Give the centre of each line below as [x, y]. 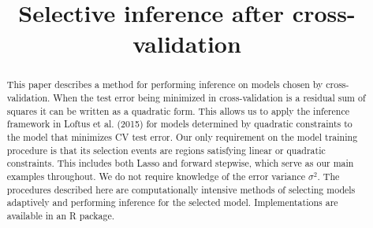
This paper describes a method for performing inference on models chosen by [165, 85]
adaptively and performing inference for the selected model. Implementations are [172, 202]
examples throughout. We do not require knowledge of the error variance [156, 176]
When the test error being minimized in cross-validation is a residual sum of [209, 98]
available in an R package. [61, 215]
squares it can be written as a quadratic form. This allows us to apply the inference [178, 110]
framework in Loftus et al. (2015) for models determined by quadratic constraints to [179, 124]
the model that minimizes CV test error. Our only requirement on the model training [182, 136]
